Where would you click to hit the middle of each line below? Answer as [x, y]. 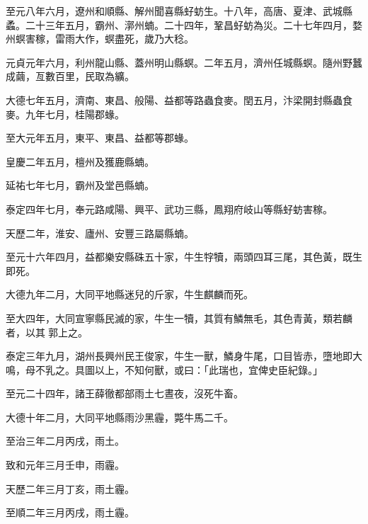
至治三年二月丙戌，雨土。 [65, 441]
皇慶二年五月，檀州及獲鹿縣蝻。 [80, 161]
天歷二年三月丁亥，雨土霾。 [70, 488]
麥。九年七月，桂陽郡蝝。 [65, 114]
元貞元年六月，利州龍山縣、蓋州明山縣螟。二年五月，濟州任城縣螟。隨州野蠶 [184, 62]
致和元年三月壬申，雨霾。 [65, 465]
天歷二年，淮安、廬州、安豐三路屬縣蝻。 [100, 233]
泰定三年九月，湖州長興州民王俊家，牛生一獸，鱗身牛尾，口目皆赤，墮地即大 [184, 356]
